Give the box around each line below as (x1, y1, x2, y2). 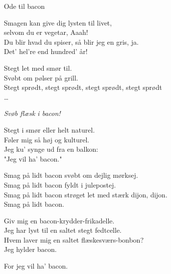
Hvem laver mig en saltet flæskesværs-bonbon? (4, 234, 144, 245)
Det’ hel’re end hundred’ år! (4, 46, 88, 56)
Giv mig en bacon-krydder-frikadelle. (4, 215, 115, 225)
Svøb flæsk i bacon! (4, 108, 61, 118)
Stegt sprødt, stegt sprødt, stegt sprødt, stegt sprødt (4, 82, 162, 92)
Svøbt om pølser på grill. (4, 72, 78, 82)
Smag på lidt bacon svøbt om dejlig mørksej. (4, 170, 138, 180)
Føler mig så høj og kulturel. (4, 134, 90, 144)
